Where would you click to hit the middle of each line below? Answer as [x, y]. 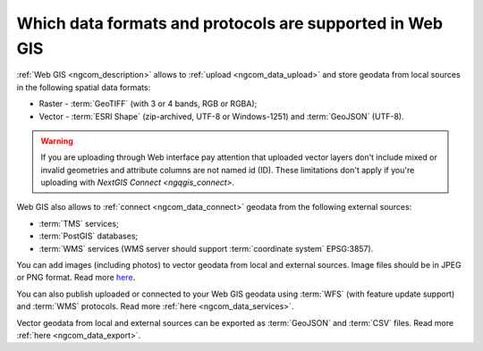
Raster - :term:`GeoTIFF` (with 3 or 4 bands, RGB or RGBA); [148, 104]
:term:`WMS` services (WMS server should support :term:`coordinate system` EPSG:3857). [206, 248]
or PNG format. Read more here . [76, 278]
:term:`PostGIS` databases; [89, 236]
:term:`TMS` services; [79, 223]
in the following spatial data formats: [84, 87]
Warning [57, 141]
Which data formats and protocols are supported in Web [229, 23]
